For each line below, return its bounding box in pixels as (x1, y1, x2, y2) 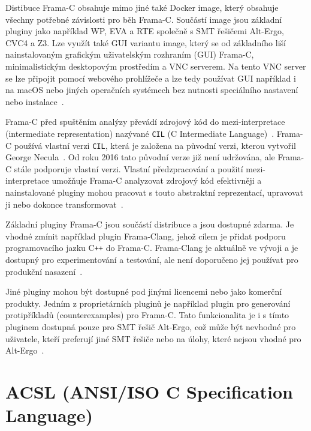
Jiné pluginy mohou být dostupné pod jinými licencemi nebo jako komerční (5, 285, 282, 298)
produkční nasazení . (5, 265, 83, 277)
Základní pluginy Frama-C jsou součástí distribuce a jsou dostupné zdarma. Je (5, 218, 294, 231)
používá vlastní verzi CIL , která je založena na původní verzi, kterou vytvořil (14, 139, 296, 151)
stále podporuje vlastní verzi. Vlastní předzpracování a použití (14, 162, 243, 175)
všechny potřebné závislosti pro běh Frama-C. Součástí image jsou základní (5, 13, 282, 25)
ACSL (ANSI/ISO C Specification (5, 379, 293, 403)
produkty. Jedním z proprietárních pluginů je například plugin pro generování (5, 297, 291, 309)
